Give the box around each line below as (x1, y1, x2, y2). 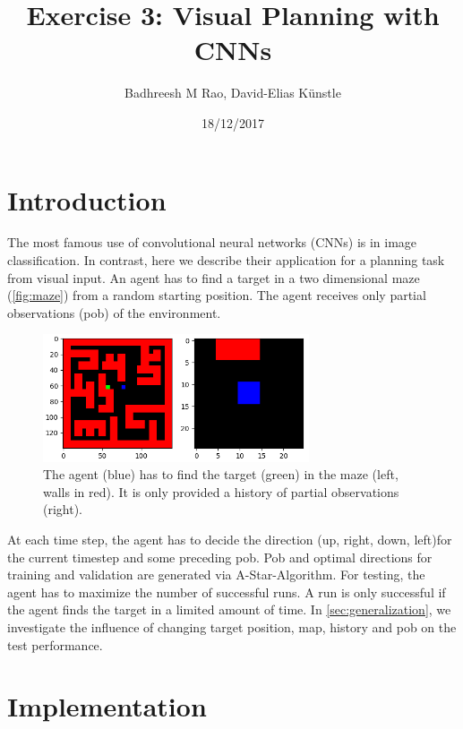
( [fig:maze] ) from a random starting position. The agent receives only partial (7, 286, 426, 304)
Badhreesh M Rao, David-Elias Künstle (124, 83, 341, 102)
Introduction (7, 181, 167, 218)
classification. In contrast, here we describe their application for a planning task (7, 251, 445, 270)
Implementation (7, 688, 207, 725)
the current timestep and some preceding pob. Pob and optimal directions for (7, 547, 433, 566)
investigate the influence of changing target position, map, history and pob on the (7, 617, 457, 636)
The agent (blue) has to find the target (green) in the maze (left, (43, 465, 399, 484)
